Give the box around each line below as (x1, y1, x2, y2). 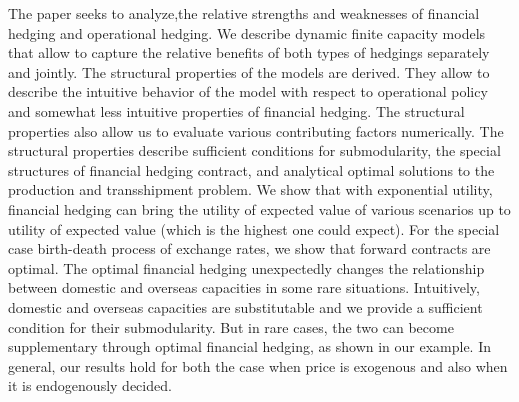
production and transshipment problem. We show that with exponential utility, (8, 179, 493, 200)
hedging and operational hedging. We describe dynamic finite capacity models (8, 22, 486, 43)
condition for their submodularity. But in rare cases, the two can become (8, 316, 454, 337)
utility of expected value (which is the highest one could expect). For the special (8, 218, 500, 239)
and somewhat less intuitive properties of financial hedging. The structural (8, 100, 465, 121)
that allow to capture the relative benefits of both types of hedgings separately (8, 42, 490, 63)
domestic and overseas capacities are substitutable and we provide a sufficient (8, 296, 483, 317)
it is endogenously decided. (8, 375, 172, 396)
